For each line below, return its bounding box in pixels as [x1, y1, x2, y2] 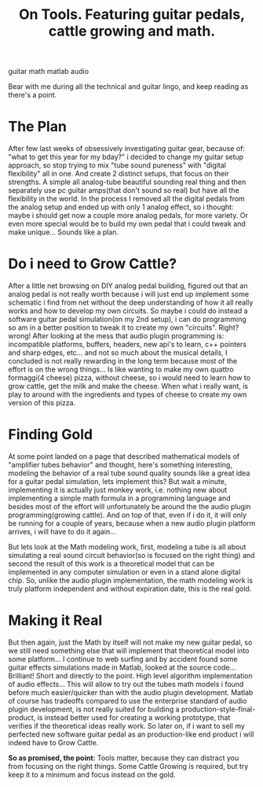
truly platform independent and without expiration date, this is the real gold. [8, 584, 252, 593]
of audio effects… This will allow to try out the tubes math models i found [8, 679, 244, 689]
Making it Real [8, 611, 103, 630]
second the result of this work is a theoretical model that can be [8, 559, 214, 568]
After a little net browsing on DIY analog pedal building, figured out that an [8, 281, 248, 290]
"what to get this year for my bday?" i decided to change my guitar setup [8, 152, 244, 162]
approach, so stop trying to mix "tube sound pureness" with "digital [8, 161, 226, 170]
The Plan [8, 118, 67, 135]
